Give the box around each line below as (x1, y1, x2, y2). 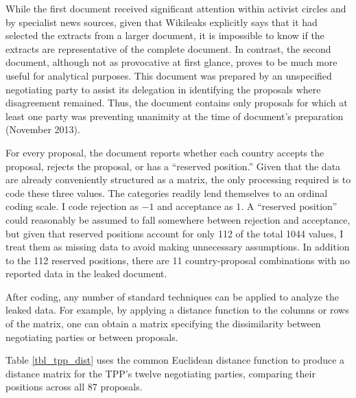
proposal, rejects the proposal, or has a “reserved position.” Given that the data (5, 159, 341, 173)
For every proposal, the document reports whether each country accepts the (5, 145, 324, 159)
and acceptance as (157, 199, 233, 213)
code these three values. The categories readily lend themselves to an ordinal (5, 185, 328, 200)
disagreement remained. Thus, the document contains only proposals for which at (5, 95, 348, 110)
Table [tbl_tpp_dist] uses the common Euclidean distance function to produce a (5, 353, 345, 367)
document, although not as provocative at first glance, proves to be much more (5, 55, 337, 69)
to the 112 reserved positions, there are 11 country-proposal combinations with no (5, 253, 350, 267)
